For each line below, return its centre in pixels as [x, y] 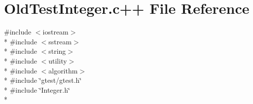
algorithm [63, 70]
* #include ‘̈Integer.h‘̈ [37, 89]
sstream [60, 41]
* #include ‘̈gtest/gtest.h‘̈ [43, 80]
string [57, 51]
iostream [55, 32]
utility [58, 60]
